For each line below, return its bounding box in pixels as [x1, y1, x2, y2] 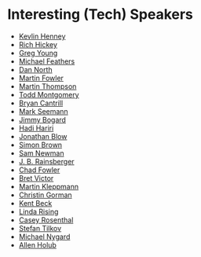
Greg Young [18, 48, 58, 57]
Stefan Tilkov [18, 223, 62, 233]
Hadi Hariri [18, 123, 54, 133]
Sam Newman [18, 148, 64, 158]
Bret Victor [18, 173, 54, 182]
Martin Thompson [18, 81, 77, 91]
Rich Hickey [18, 39, 58, 49]
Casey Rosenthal [18, 215, 74, 225]
